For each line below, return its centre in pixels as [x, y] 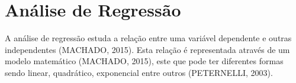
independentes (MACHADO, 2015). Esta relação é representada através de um [147, 49]
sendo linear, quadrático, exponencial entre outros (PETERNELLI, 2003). [139, 72]
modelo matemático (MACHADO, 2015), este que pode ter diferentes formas [144, 61]
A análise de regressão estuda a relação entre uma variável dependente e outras [148, 38]
